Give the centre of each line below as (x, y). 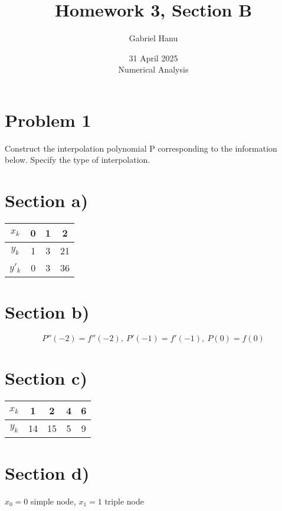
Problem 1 (48, 119)
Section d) (47, 472)
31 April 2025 (153, 58)
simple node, (53, 501)
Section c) (46, 378)
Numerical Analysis (153, 69)
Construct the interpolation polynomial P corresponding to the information (141, 148)
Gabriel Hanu (153, 38)
